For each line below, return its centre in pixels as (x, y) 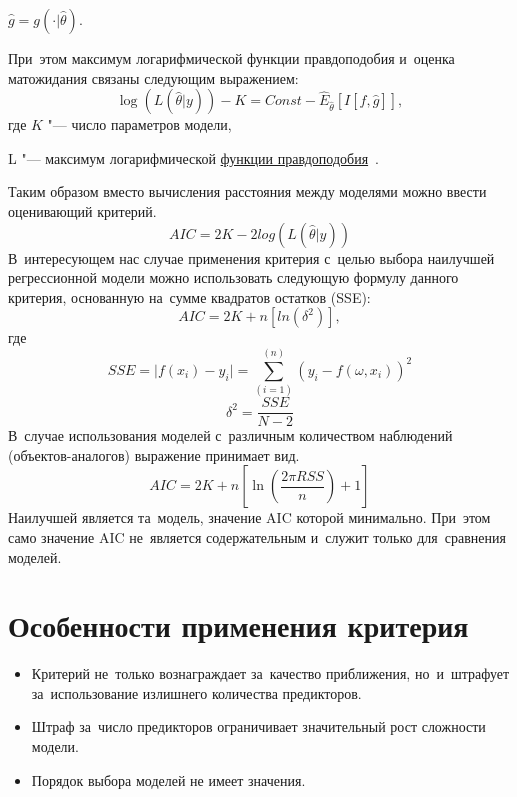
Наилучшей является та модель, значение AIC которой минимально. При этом (249, 517)
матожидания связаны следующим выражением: (153, 77)
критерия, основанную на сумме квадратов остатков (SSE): (189, 296)
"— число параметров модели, (139, 124)
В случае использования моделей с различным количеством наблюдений (230, 435)
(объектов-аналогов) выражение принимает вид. (154, 454)
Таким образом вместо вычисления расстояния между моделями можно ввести (247, 191)
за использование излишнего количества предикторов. (196, 692)
